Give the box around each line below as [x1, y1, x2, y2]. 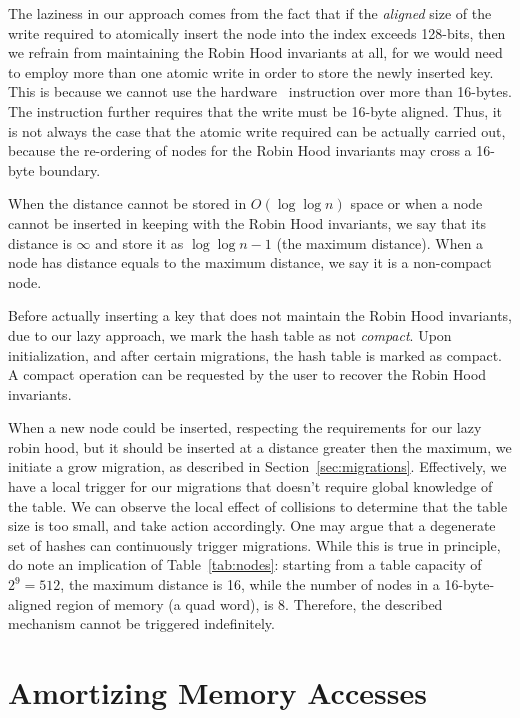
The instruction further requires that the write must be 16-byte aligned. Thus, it [8, 100, 503, 121]
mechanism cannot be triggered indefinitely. [8, 613, 275, 634]
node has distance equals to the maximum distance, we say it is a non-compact [8, 252, 492, 273]
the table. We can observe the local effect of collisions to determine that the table [8, 495, 508, 516]
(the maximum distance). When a [276, 232, 484, 253]
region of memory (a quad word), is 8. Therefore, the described [56, 593, 443, 614]
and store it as [95, 232, 184, 253]
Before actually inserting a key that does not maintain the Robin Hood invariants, [8, 305, 512, 326]
